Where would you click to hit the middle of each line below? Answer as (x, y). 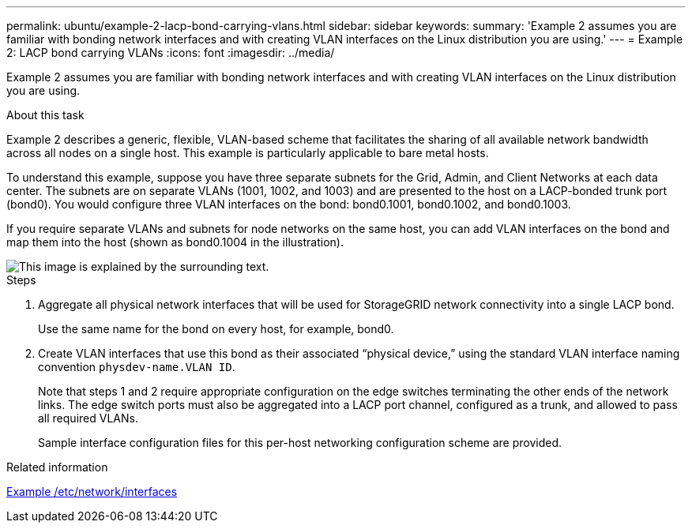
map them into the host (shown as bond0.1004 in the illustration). (175, 242)
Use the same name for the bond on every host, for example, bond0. (216, 329)
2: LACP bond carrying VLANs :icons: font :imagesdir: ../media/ (171, 53)
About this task (45, 115)
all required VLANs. (88, 418)
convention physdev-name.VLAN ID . (137, 367)
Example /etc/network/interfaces (92, 491)
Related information (57, 467)
